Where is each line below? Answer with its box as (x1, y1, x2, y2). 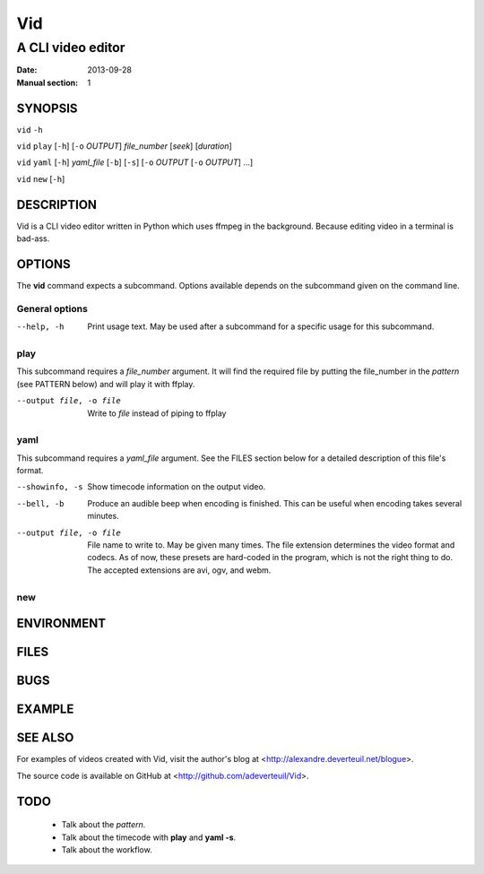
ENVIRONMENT (16, 616, 107, 631)
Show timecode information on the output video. (87, 481, 266, 492)
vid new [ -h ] (16, 173, 65, 184)
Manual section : (16, 77, 79, 88)
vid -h (16, 125, 44, 134)
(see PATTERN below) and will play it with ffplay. (16, 378, 195, 389)
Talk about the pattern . (61, 819, 146, 830)
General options (16, 302, 89, 315)
